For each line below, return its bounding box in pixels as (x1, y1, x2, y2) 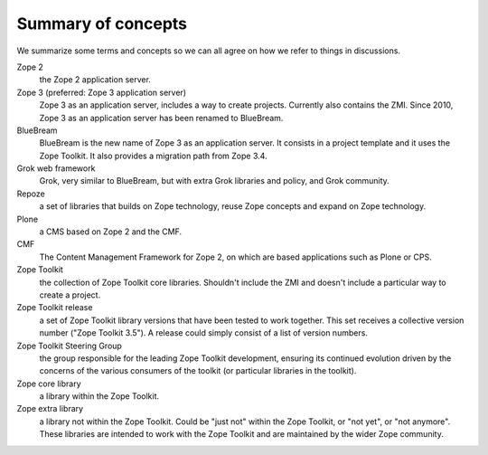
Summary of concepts (16, 14, 188, 33)
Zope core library (16, 378, 81, 389)
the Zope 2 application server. (39, 74, 151, 85)
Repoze (16, 188, 45, 199)
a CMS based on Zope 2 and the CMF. (39, 226, 183, 237)
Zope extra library (16, 403, 84, 414)
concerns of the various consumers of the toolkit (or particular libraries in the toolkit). (39, 365, 357, 376)
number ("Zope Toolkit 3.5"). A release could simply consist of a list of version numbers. (39, 327, 368, 338)
